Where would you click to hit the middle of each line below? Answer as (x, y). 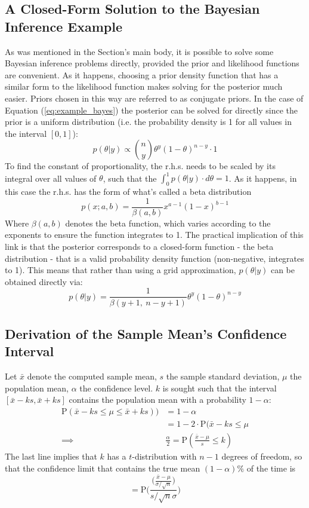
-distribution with (164, 456)
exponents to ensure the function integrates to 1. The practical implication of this (154, 235)
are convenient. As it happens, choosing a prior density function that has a (142, 74)
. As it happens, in (263, 178)
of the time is (271, 468)
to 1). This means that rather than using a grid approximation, (120, 270)
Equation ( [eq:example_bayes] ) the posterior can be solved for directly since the (152, 110)
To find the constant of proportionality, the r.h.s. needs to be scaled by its (140, 166)
